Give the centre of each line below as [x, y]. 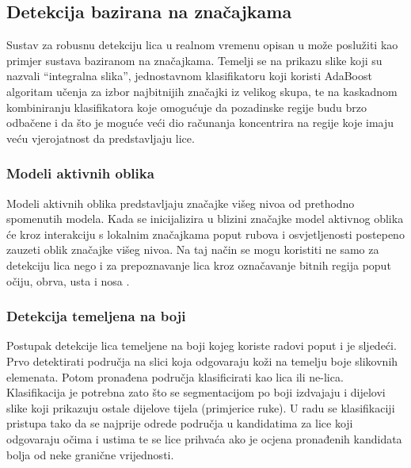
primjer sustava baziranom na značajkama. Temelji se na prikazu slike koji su [194, 60]
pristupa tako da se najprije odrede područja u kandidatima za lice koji [180, 423]
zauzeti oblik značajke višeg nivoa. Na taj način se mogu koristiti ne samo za [193, 249]
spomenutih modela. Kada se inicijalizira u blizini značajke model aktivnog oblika [205, 219]
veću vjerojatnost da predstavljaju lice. [101, 138]
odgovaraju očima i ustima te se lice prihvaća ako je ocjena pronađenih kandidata [204, 438]
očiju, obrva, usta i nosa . [68, 280]
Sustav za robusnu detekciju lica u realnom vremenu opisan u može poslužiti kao [202, 45]
